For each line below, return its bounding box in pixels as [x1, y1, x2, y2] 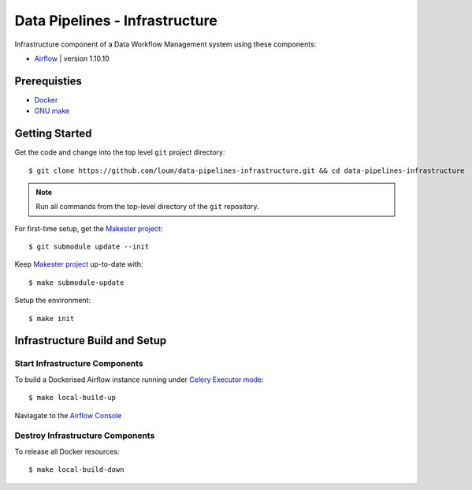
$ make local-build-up [28, 393, 117, 402]
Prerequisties [14, 74, 83, 88]
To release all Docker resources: [14, 447, 120, 456]
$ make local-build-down [28, 466, 125, 474]
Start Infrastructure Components [14, 358, 143, 369]
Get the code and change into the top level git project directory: [14, 148, 225, 157]
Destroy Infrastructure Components [14, 430, 155, 441]
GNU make [34, 107, 70, 116]
